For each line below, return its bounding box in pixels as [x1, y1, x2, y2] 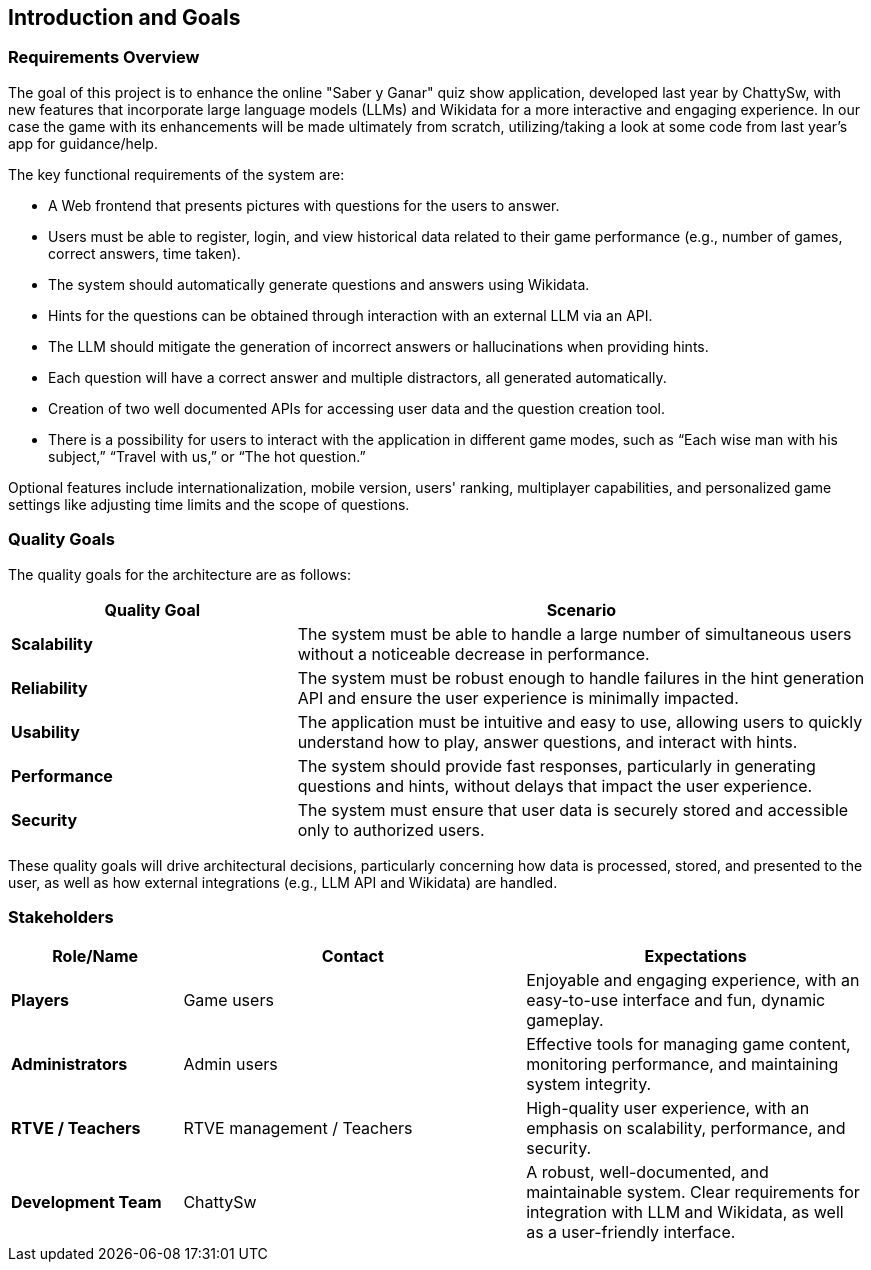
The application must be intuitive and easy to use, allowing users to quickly [297, 711, 863, 732]
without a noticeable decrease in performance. [297, 643, 650, 664]
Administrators [11, 1054, 128, 1075]
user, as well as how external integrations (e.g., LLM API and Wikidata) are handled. [8, 873, 558, 891]
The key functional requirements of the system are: [8, 165, 345, 183]
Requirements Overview [8, 47, 200, 68]
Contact [321, 946, 384, 967]
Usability [11, 721, 80, 742]
